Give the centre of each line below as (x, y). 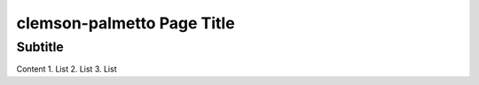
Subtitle (40, 47)
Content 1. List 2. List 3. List (67, 69)
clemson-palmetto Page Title (126, 23)
